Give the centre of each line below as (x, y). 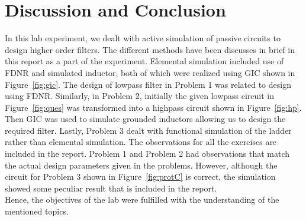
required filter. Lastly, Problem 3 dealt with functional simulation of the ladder (148, 130)
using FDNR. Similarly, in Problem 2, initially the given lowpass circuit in (140, 96)
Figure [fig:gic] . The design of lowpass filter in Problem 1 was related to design (148, 84)
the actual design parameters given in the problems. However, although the (141, 165)
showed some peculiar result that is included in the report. (111, 188)
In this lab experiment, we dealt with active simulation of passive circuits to (143, 38)
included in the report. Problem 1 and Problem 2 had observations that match (147, 154)
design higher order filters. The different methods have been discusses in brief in (150, 49)
